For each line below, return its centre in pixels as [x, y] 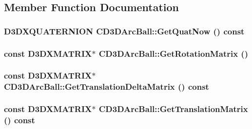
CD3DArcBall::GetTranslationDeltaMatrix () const [107, 87]
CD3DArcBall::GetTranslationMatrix [173, 109]
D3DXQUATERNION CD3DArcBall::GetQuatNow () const [124, 31]
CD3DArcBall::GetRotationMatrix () [173, 53]
